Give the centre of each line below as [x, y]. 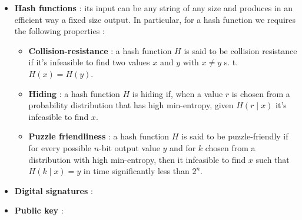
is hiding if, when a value [177, 93]
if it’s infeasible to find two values [89, 62]
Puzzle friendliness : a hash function [99, 136]
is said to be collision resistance [240, 50]
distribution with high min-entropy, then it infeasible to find [137, 159]
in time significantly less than [136, 171]
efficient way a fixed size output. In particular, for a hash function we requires [155, 19]
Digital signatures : [54, 190]
